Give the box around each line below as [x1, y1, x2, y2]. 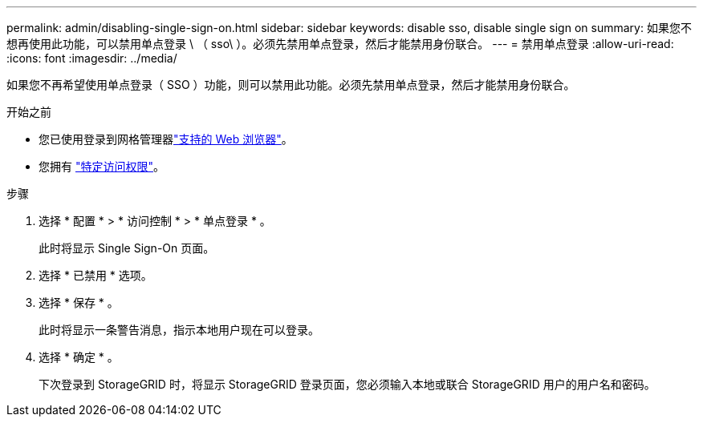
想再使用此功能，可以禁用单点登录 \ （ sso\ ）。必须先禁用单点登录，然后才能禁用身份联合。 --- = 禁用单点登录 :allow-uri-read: [6, 37, 674, 50]
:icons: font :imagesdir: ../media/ [6, 51, 177, 65]
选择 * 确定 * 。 [39, 350, 119, 364]
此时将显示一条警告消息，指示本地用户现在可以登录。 [39, 323, 319, 336]
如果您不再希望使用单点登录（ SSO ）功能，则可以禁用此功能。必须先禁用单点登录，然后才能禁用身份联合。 [6, 78, 575, 91]
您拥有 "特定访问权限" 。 [39, 159, 165, 173]
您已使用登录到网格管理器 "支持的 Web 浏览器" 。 [39, 132, 293, 146]
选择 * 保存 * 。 [39, 296, 119, 309]
